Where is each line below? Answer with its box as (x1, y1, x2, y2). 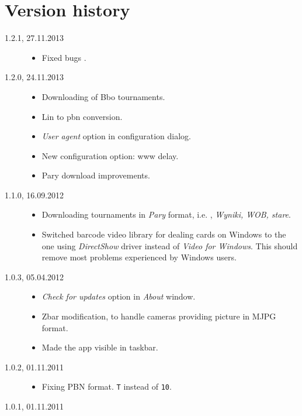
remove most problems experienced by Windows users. (41, 251, 237, 263)
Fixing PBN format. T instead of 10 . (41, 380, 172, 393)
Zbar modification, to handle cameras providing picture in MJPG (41, 310, 276, 322)
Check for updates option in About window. (41, 290, 196, 302)
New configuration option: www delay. (41, 149, 179, 161)
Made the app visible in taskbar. (41, 341, 158, 353)
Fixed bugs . (41, 51, 86, 63)
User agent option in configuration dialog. (41, 130, 191, 142)
